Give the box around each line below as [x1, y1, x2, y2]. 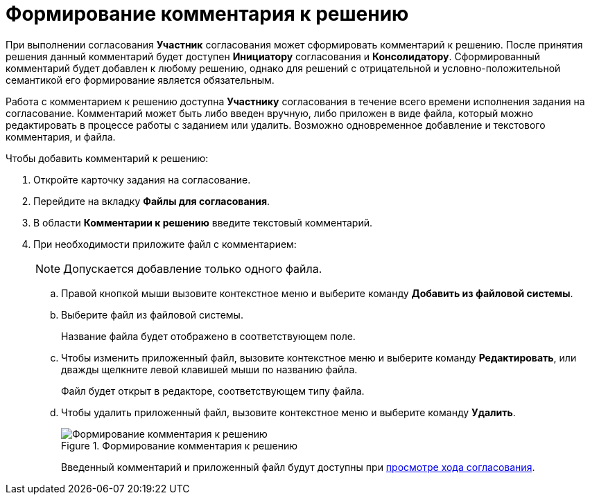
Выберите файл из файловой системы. [61, 308, 243, 321]
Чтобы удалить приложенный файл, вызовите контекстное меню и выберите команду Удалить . [61, 406, 516, 418]
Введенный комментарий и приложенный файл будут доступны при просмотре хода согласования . [61, 461, 535, 473]
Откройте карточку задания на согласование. [33, 173, 251, 186]
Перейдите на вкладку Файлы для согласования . [33, 195, 270, 207]
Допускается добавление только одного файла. [63, 261, 322, 276]
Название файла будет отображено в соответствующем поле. [61, 330, 356, 342]
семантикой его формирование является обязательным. [6, 73, 275, 86]
